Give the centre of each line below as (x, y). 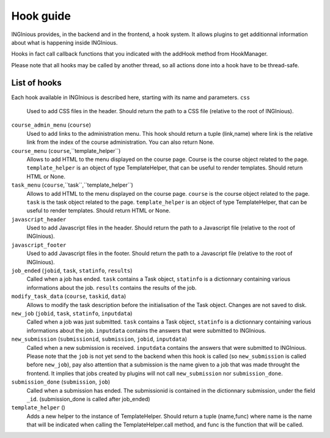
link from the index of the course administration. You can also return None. (120, 142)
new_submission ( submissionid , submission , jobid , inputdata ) (99, 339)
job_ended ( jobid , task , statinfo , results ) (72, 271)
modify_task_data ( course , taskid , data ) (69, 296)
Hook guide (41, 16)
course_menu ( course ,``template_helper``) (66, 150)
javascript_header (39, 219)
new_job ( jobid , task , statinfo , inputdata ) (72, 313)
